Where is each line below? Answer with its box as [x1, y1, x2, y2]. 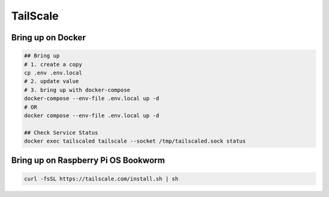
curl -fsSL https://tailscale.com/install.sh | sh [24, 175, 179, 182]
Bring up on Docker [11, 32, 86, 43]
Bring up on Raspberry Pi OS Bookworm [11, 156, 165, 166]
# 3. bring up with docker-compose [24, 86, 130, 93]
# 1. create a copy [24, 61, 82, 68]
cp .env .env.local [24, 69, 82, 76]
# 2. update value [24, 78, 79, 85]
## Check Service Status [24, 129, 99, 136]
